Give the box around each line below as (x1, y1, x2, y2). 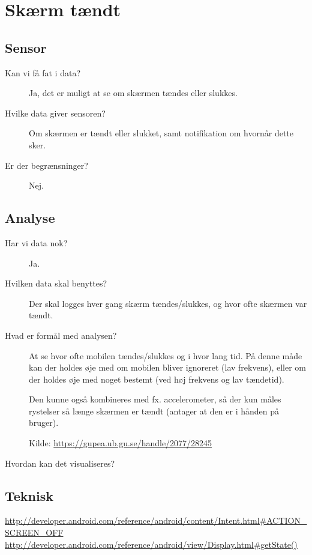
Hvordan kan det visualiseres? (5, 456, 115, 469)
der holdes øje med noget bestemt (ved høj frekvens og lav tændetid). (29, 372, 284, 385)
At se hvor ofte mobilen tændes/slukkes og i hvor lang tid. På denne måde (29, 349, 302, 362)
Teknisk (5, 486, 53, 505)
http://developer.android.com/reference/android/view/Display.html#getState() (5, 538, 298, 550)
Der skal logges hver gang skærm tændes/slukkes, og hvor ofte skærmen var (29, 297, 307, 309)
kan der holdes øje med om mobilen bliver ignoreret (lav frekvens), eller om (29, 361, 306, 374)
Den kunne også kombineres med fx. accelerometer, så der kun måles (29, 393, 281, 405)
